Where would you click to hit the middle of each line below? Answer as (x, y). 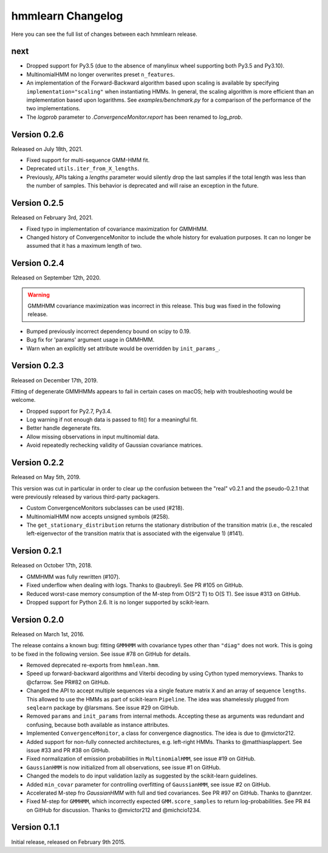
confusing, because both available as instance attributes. (98, 725)
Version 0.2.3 (37, 366)
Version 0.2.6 (37, 134)
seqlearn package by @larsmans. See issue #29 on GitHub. (103, 707)
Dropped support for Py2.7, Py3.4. (69, 411)
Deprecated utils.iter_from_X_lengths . (83, 169)
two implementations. (53, 108)
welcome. (23, 400)
